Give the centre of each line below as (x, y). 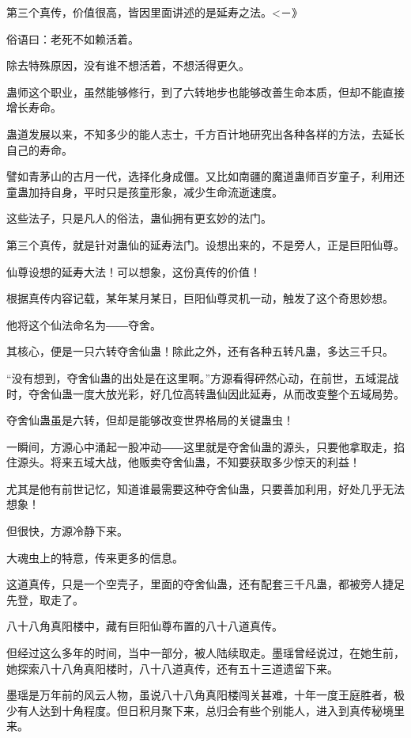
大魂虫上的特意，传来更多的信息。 (95, 557)
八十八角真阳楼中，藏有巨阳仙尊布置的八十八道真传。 (145, 626)
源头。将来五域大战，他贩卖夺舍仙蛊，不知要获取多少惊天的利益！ (189, 462)
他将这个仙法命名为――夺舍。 (84, 324)
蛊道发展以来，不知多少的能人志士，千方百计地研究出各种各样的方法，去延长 (205, 133)
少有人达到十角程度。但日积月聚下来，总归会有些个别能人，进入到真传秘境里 (205, 710)
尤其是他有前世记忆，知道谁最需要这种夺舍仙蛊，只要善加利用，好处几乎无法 (205, 488)
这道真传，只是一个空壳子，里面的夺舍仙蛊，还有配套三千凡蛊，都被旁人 (194, 584)
